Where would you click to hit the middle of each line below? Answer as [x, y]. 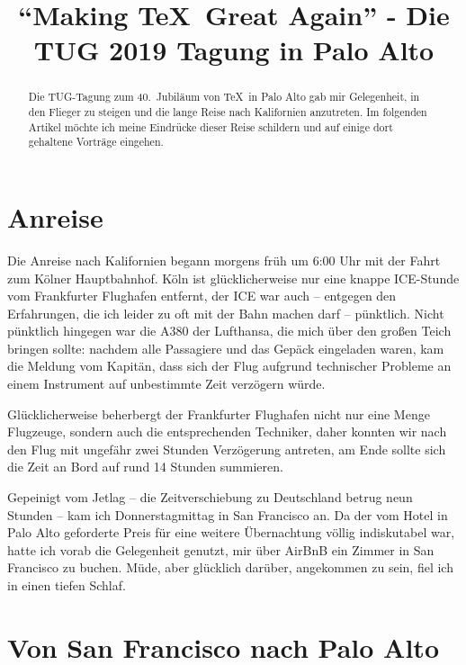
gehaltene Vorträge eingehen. [96, 142]
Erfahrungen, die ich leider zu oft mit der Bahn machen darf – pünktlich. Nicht [226, 313]
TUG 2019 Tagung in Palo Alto [234, 50]
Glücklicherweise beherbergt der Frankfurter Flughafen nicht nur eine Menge [219, 413]
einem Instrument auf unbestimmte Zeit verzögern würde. [166, 384]
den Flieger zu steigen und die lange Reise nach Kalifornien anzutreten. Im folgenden [228, 112]
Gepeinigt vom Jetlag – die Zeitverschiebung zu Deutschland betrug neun [210, 497]
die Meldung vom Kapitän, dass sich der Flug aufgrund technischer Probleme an [229, 366]
